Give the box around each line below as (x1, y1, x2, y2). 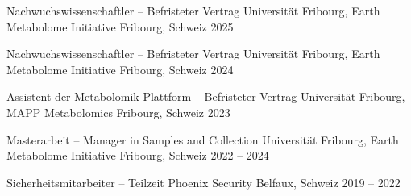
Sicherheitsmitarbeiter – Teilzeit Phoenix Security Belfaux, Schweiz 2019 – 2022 (6, 173, 401, 190)
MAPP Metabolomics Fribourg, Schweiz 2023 (6, 103, 230, 120)
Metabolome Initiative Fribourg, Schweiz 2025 (6, 18, 234, 35)
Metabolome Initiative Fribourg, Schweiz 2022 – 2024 (6, 147, 269, 164)
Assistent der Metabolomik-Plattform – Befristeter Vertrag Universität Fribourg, (6, 88, 405, 105)
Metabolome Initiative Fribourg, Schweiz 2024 (6, 60, 234, 77)
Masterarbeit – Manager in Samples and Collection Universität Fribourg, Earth (6, 131, 399, 148)
